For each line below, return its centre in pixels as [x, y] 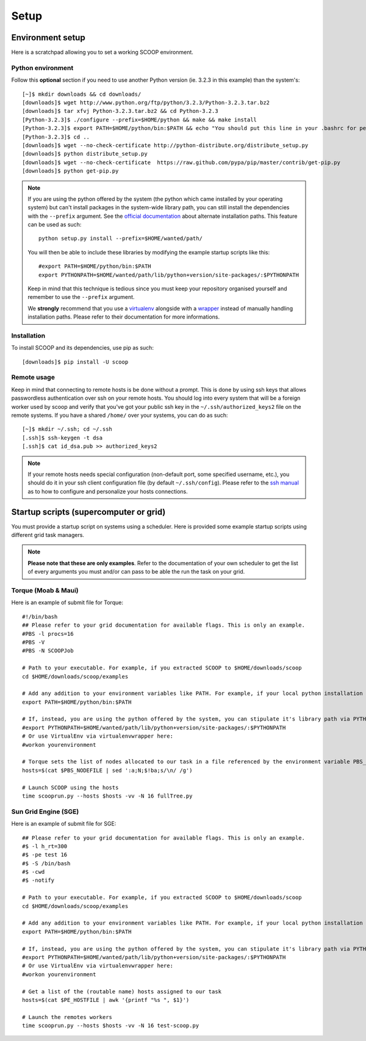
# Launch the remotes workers [67, 1017]
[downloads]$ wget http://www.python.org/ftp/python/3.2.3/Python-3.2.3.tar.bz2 [146, 103]
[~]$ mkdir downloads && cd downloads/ [82, 94]
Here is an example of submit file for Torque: [67, 603]
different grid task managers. [48, 535]
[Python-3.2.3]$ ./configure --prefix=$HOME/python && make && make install [140, 120]
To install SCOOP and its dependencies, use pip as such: [82, 348]
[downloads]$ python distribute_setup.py [85, 154]
